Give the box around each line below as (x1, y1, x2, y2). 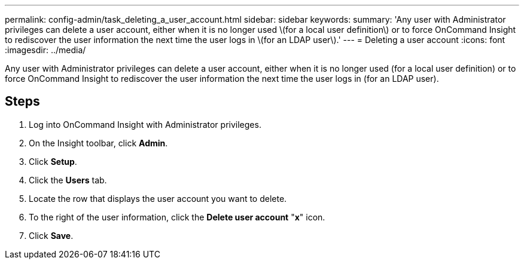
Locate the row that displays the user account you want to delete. (29, 193, 287, 204)
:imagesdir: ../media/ (5, 45, 86, 55)
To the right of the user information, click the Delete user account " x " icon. (29, 211, 325, 222)
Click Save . (29, 230, 74, 241)
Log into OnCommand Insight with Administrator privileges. (29, 119, 261, 130)
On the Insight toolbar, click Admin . (29, 137, 168, 148)
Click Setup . (29, 156, 77, 167)
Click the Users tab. (29, 174, 107, 185)
